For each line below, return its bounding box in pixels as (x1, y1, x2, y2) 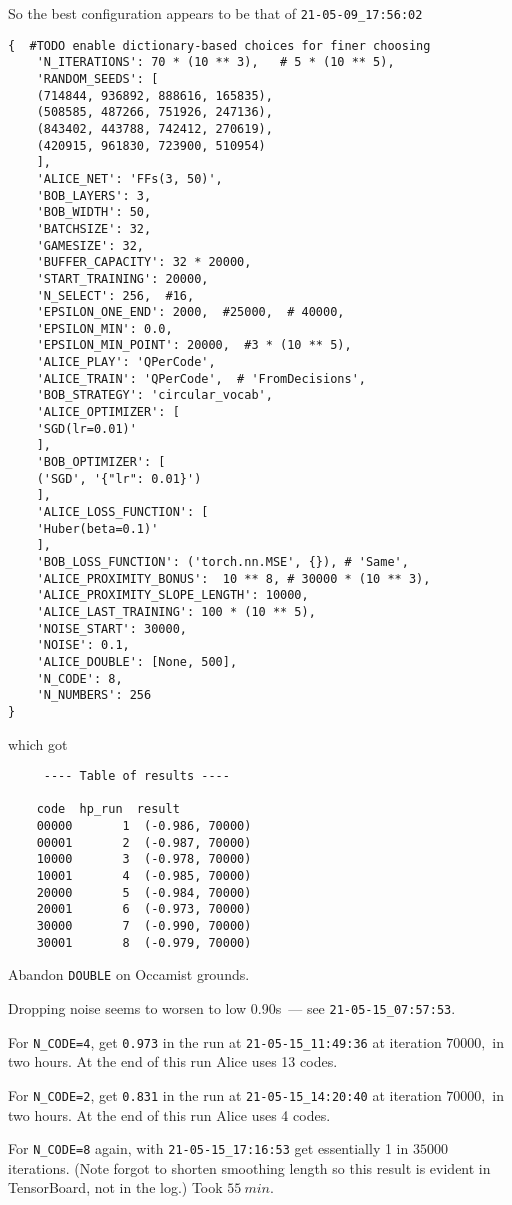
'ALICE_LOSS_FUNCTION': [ (36, 505, 209, 520)
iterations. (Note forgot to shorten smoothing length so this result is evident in (8, 1157, 491, 1178)
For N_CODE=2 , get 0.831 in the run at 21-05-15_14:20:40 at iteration (8, 1084, 442, 1105)
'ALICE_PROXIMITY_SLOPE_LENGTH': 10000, (36, 588, 309, 603)
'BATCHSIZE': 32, (36, 221, 152, 236)
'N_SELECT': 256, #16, (36, 288, 195, 303)
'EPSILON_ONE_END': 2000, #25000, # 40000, (36, 305, 345, 320)
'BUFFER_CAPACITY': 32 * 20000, (36, 255, 252, 270)
